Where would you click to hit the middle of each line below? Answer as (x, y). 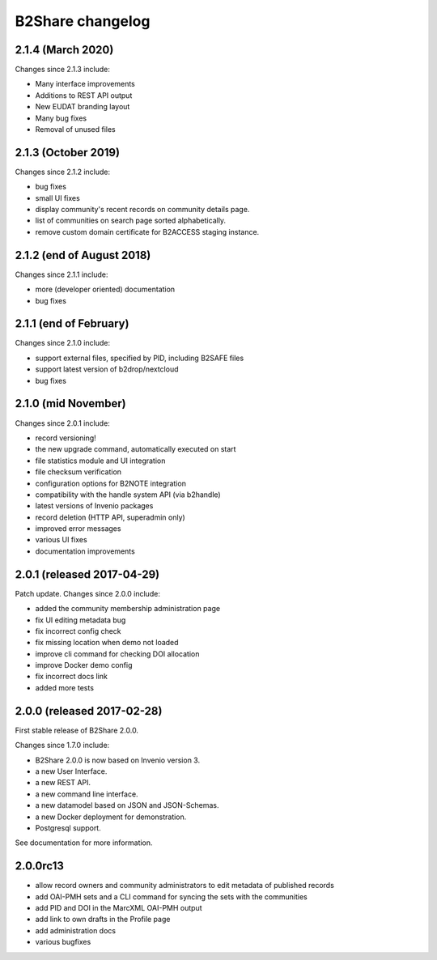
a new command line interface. (87, 794)
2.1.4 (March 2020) (64, 50)
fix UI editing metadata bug (81, 620)
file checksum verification (78, 472)
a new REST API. (63, 783)
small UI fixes (57, 198)
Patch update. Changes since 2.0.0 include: (88, 593)
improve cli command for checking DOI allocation (117, 654)
